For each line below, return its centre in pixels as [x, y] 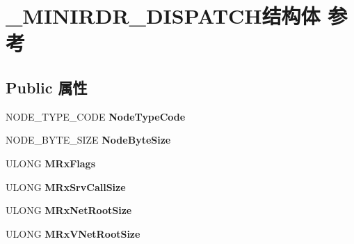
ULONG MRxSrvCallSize [66, 186]
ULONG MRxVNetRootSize [73, 233]
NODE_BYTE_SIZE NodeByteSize [88, 140]
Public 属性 [47, 87]
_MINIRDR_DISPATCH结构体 [163, 16]
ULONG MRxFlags [50, 163]
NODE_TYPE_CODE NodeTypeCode [96, 116]
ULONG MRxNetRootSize [69, 210]
